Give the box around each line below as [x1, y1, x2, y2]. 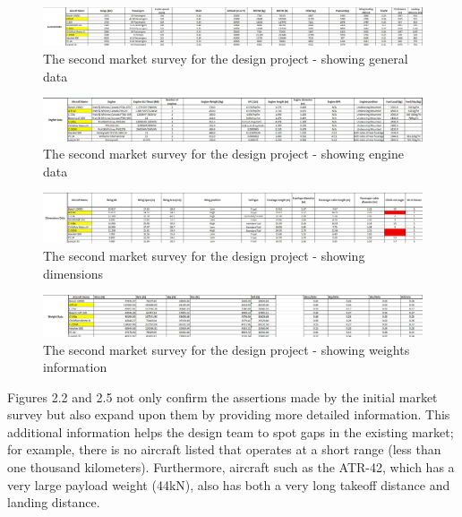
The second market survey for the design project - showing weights [43, 340, 410, 358]
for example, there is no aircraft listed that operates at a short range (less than [7, 440, 441, 459]
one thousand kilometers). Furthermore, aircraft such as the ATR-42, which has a [7, 458, 455, 477]
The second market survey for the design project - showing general [43, 49, 408, 68]
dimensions [43, 263, 104, 282]
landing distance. [7, 493, 100, 512]
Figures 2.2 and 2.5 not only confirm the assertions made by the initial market [7, 387, 438, 406]
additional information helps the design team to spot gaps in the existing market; [7, 422, 454, 441]
